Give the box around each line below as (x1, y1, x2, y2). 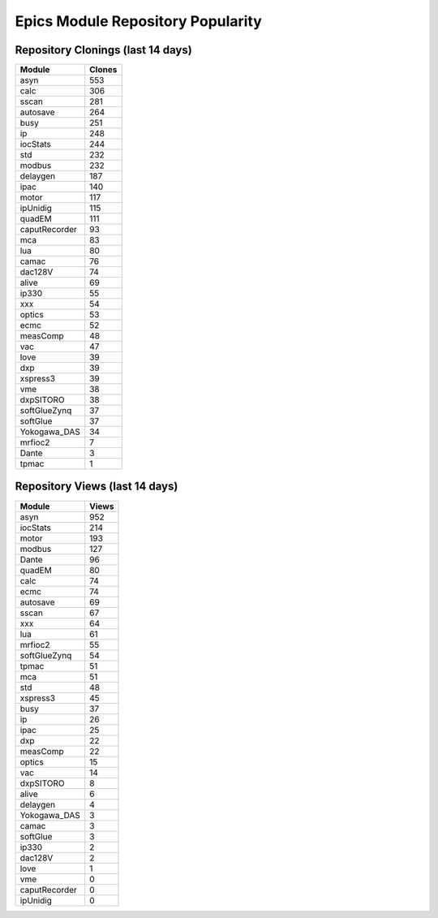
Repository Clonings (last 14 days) (15, 43, 192, 57)
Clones (89, 64, 118, 75)
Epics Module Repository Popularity (15, 12, 263, 30)
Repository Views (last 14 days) (15, 480, 178, 493)
